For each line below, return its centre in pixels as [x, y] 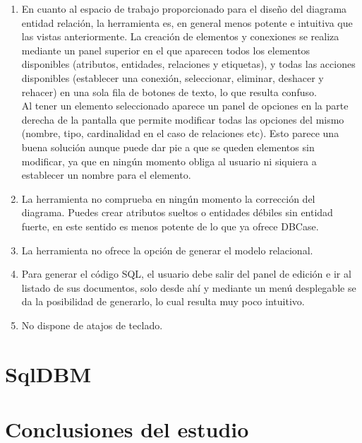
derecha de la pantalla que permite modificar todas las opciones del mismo [183, 119]
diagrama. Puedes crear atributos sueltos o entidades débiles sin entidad [177, 212]
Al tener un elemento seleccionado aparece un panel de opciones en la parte [185, 106]
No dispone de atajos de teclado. [92, 325]
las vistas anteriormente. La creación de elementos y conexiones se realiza [180, 36]
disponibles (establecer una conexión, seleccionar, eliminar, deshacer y [173, 77]
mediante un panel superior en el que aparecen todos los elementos [166, 50]
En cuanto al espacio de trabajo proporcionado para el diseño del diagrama [184, 8]
